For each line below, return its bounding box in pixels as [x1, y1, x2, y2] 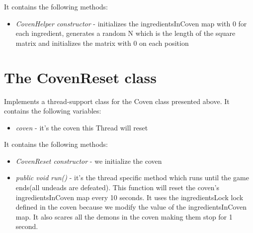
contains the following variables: [4, 106, 101, 116]
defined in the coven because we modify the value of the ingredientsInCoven [15, 202, 247, 212]
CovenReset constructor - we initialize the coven [15, 155, 162, 166]
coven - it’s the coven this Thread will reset [15, 122, 148, 132]
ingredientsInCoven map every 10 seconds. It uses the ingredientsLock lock [15, 192, 244, 202]
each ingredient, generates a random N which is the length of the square [15, 28, 236, 38]
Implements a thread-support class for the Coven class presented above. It [4, 96, 230, 106]
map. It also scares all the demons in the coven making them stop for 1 [15, 211, 233, 222]
